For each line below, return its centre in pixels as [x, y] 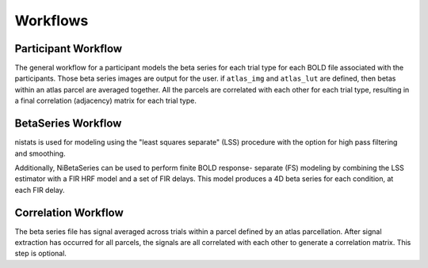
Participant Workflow [69, 49]
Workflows [52, 21]
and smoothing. [40, 153]
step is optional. [41, 254]
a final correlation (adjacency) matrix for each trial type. [106, 101]
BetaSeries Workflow [68, 124]
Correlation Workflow [69, 212]
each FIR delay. [40, 190]
